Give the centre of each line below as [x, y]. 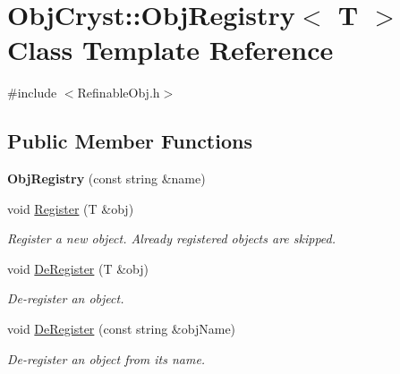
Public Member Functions [130, 141]
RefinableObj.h [119, 93]
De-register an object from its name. [106, 358]
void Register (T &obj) [71, 208]
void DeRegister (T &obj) [78, 268]
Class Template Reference [170, 50]
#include [32, 93]
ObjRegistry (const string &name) [106, 178]
